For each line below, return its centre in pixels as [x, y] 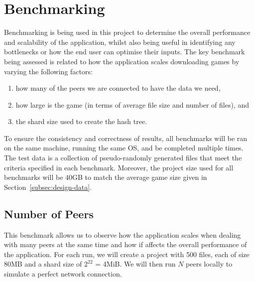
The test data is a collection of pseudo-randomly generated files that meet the [123, 158]
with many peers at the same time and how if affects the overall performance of [126, 244]
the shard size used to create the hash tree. [81, 121]
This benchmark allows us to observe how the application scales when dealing [123, 234]
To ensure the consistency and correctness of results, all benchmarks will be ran [126, 138]
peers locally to [209, 264]
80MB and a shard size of [43, 264]
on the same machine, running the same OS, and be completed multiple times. [124, 148]
